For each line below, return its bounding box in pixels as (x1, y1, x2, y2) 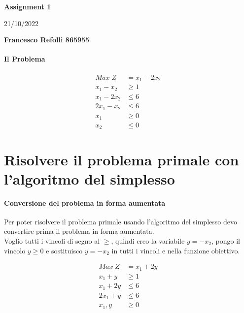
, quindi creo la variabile (111, 236, 185, 246)
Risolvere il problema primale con (4, 149, 239, 169)
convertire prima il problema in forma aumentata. (4, 226, 154, 236)
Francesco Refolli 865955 (4, 34, 90, 45)
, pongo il (211, 236, 240, 246)
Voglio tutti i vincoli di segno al (4, 236, 100, 246)
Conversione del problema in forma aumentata (4, 197, 166, 208)
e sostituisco (46, 245, 83, 255)
